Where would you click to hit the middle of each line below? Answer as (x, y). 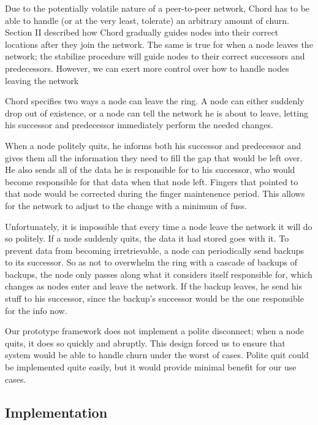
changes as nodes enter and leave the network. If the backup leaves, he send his (154, 286)
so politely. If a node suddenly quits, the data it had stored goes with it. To (147, 238)
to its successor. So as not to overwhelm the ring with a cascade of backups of (151, 262)
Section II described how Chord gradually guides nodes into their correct (142, 32)
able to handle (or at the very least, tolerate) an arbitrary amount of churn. (147, 20)
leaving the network (42, 80)
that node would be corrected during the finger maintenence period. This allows (155, 193)
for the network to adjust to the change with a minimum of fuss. (126, 205)
